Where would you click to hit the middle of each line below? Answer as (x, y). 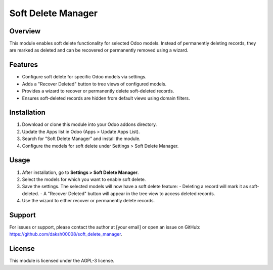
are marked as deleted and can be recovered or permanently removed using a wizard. (99, 50)
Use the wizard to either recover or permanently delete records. (88, 201)
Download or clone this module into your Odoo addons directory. (89, 124)
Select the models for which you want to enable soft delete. (84, 179)
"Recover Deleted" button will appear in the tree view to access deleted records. (131, 193)
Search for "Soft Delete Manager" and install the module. (81, 139)
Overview (25, 31)
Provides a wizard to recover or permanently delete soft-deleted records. (98, 91)
